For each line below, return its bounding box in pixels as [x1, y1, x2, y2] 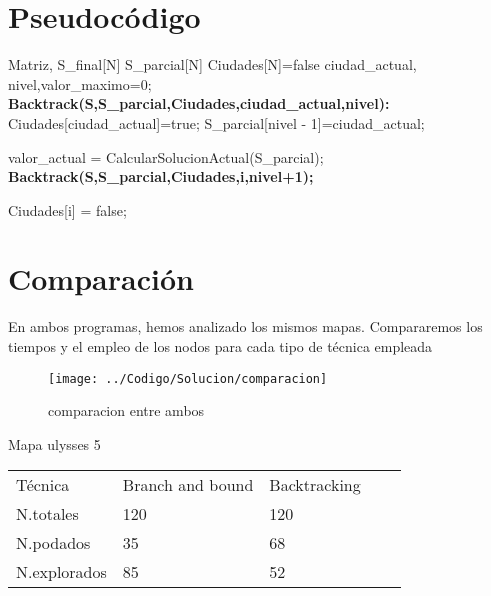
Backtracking [269, 473, 361, 497]
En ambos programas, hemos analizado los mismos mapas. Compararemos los [8, 316, 483, 337]
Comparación [8, 258, 194, 299]
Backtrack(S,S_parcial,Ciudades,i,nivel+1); [8, 166, 314, 187]
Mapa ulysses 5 [8, 433, 101, 454]
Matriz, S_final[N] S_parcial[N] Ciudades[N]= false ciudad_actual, [8, 54, 417, 75]
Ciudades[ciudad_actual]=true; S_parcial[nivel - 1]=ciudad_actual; [8, 112, 425, 133]
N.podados [16, 531, 91, 555]
